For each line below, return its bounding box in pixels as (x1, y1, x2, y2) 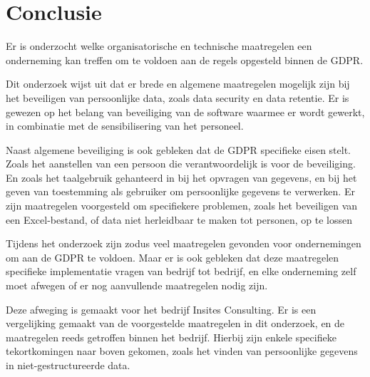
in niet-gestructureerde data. (6, 358, 130, 372)
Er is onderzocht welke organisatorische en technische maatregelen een (6, 38, 312, 53)
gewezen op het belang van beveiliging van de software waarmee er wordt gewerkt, (6, 104, 365, 119)
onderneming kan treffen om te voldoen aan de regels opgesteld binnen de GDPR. (6, 52, 364, 67)
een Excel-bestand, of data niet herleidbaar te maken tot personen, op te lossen (6, 212, 352, 227)
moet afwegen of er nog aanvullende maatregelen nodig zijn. (6, 278, 268, 293)
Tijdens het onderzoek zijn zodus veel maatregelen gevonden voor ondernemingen (6, 236, 361, 251)
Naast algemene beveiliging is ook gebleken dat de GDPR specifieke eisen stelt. (6, 142, 351, 157)
